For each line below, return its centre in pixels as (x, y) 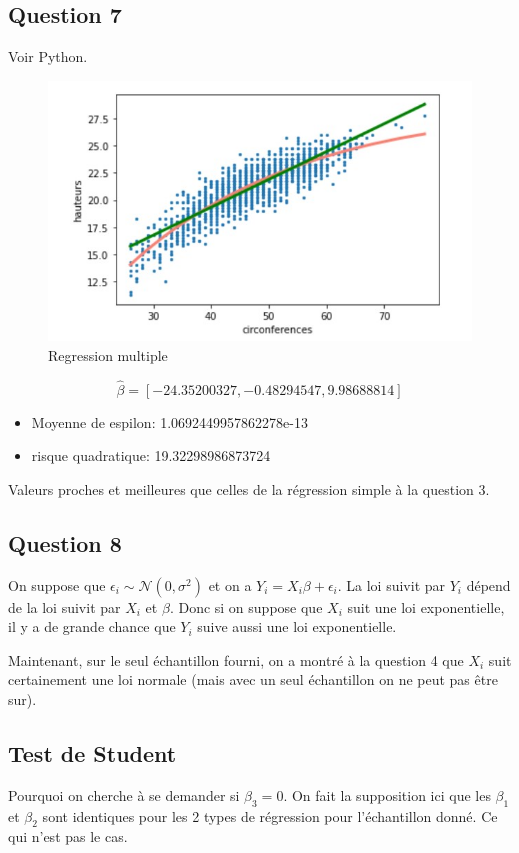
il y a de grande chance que (92, 626)
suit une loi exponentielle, (426, 606)
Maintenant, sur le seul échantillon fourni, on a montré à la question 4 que (236, 659)
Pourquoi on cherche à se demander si (124, 794)
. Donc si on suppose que (246, 606)
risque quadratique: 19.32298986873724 (151, 455)
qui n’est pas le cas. (68, 836)
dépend (488, 584)
